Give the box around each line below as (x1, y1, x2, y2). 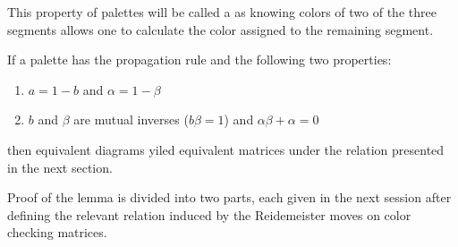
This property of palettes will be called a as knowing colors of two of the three (7, 3, 437, 21)
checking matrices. (7, 223, 107, 242)
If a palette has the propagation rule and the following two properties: (7, 50, 392, 69)
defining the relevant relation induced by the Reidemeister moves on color (7, 205, 411, 224)
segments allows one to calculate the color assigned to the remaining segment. (7, 20, 434, 38)
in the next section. (7, 158, 113, 176)
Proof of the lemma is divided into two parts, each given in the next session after (7, 188, 452, 207)
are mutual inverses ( (73, 110, 189, 129)
